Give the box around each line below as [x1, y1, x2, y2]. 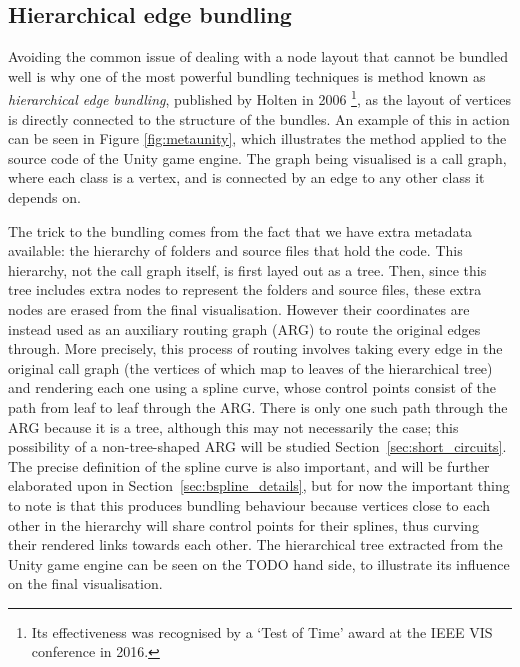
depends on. [8, 187, 81, 208]
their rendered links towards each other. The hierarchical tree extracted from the [8, 534, 503, 555]
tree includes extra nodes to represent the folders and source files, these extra [8, 279, 482, 300]
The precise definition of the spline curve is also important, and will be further [8, 455, 490, 476]
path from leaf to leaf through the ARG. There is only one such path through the [8, 396, 508, 417]
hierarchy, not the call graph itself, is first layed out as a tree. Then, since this [8, 259, 487, 280]
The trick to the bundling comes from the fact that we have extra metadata [8, 220, 473, 241]
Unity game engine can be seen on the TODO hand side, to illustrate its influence [8, 553, 510, 574]
